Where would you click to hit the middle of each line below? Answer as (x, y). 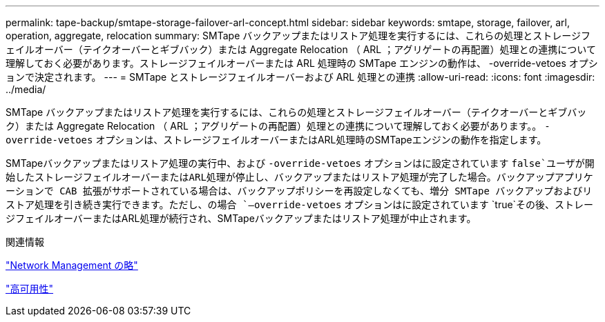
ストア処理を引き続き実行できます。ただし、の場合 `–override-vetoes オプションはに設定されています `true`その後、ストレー (300, 204)
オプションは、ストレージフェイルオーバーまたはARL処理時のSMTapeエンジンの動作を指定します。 (321, 140)
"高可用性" (30, 289)
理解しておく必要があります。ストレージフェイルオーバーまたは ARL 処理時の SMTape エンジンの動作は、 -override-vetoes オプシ (302, 63)
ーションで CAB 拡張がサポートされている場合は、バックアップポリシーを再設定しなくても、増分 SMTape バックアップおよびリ (299, 191)
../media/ (26, 89)
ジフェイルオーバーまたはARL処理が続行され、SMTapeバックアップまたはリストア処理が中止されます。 (241, 218)
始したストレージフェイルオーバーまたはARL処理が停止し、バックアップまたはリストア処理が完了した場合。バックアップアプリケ (299, 177)
